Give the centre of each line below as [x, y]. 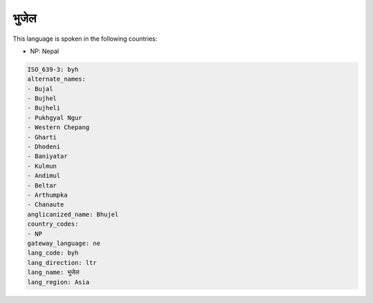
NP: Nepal [45, 51]
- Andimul [44, 176]
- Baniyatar [48, 156]
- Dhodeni [44, 147]
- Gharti [42, 137]
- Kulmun [42, 166]
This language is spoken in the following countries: [85, 39]
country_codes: [53, 224]
